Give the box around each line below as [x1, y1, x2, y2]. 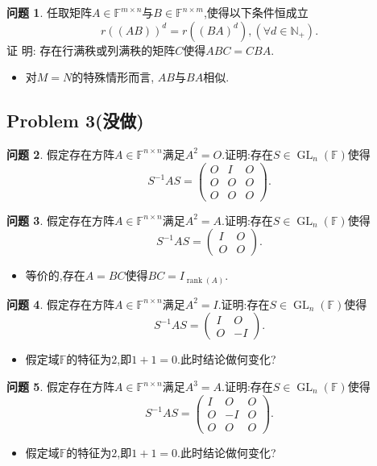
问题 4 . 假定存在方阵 [6, 295, 114, 312]
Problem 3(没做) [6, 108, 144, 133]
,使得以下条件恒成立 [203, 4, 309, 20]
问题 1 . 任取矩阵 [6, 4, 92, 20]
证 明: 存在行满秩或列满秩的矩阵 [6, 41, 176, 58]
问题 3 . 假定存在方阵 [6, 211, 114, 228]
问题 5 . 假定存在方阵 [6, 378, 114, 395]
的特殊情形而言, [72, 69, 155, 85]
